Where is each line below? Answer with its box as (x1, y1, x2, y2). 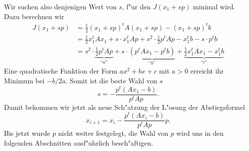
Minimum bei (4, 75, 45, 85)
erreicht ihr (190, 66, 224, 76)
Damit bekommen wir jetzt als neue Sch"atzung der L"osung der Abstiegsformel (4, 101, 245, 112)
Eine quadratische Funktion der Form (4, 66, 117, 76)
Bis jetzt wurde (4, 128, 50, 138)
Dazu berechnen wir (4, 11, 64, 21)
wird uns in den (176, 128, 224, 138)
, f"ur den (122, 1, 151, 11)
